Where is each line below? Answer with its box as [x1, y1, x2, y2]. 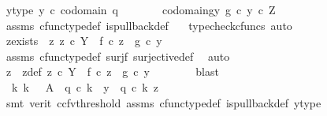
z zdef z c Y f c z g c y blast [6, 63, 219, 80]
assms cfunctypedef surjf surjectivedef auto [6, 47, 230, 64]
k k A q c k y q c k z [11, 78, 158, 95]
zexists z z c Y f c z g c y [6, 32, 162, 49]
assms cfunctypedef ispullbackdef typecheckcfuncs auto [6, 17, 292, 33]
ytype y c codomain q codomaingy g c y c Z [6, 2, 276, 17]
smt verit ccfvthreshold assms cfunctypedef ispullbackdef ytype [6, 94, 321, 110]
